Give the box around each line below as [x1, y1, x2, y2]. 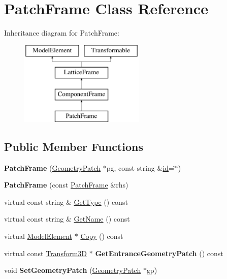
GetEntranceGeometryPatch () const [95, 247, 223, 258]
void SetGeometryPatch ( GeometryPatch [4, 265, 141, 275]
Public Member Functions [4, 138, 143, 154]
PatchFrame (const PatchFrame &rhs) [4, 179, 128, 190]
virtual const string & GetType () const [4, 196, 128, 207]
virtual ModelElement [4, 231, 73, 241]
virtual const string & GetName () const [4, 213, 130, 224]
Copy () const [80, 231, 123, 241]
